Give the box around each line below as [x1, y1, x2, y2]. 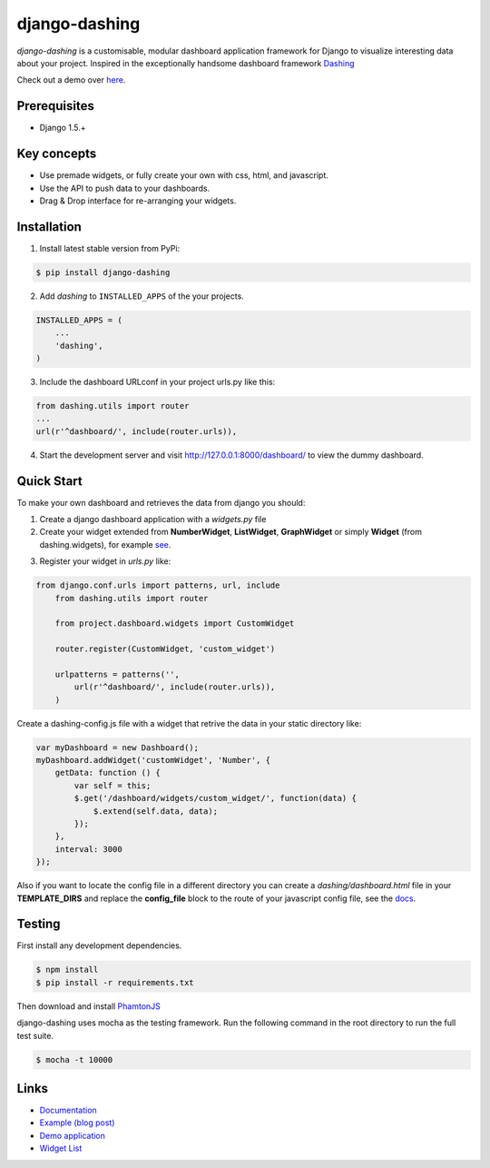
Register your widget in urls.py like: [39, 556, 171, 567]
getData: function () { [54, 767, 161, 778]
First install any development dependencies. [16, 940, 182, 951]
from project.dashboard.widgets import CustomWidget [54, 619, 295, 629]
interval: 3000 [54, 844, 122, 854]
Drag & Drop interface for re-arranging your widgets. [39, 195, 237, 206]
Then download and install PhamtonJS [16, 1000, 161, 1012]
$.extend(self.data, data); [93, 806, 218, 817]
